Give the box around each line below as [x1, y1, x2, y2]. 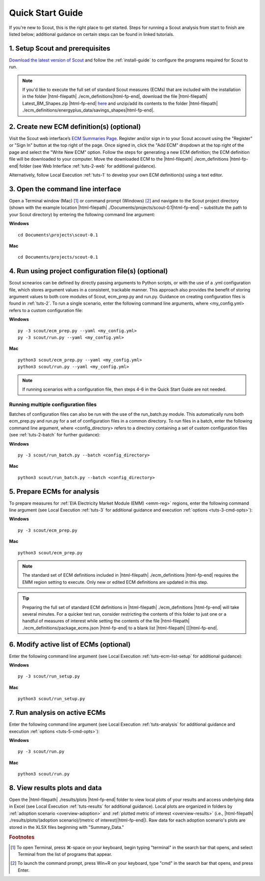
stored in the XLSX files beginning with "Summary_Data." [9, 824, 124, 830]
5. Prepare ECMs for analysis [9, 487, 100, 496]
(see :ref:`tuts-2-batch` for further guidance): [9, 432, 101, 438]
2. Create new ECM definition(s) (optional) [9, 123, 141, 131]
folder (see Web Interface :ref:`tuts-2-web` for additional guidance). [19, 163, 157, 169]
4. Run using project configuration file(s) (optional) [9, 267, 168, 275]
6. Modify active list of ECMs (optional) [9, 640, 131, 649]
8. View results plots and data [9, 784, 102, 792]
